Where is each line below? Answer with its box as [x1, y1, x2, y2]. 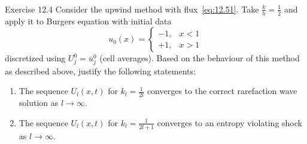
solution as [19, 96, 59, 109]
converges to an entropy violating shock [157, 116, 302, 129]
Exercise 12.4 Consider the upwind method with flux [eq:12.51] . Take [5, 2, 259, 15]
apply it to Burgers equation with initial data [5, 14, 172, 27]
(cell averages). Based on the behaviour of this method [99, 52, 300, 64]
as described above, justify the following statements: [5, 64, 196, 77]
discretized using [5, 52, 66, 64]
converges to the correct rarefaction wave [147, 84, 297, 97]
